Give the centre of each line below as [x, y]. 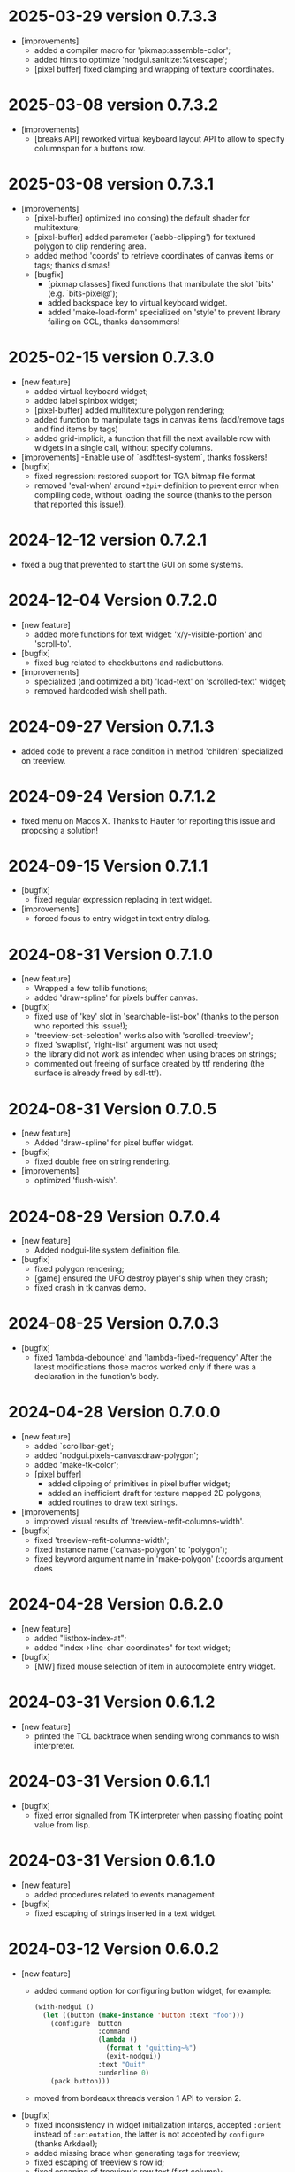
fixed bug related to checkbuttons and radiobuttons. [129, 663]
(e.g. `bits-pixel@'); [83, 293]
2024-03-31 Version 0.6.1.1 [110, 1781]
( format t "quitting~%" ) [151, 2048]
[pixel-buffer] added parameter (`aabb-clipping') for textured [145, 237]
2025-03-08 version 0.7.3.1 [111, 184]
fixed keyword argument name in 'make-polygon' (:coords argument [159, 1559]
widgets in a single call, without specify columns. [124, 447]
